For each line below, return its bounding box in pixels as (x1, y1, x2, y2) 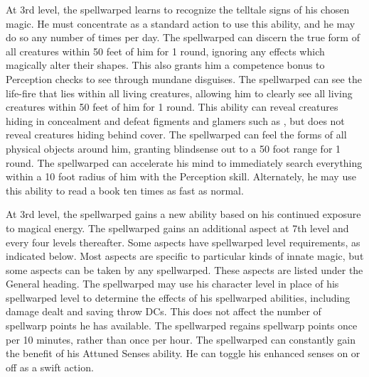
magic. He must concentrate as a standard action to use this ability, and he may (6, 16, 355, 31)
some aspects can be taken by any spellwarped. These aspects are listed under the (6, 262, 363, 277)
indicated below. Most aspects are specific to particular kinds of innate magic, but (6, 248, 364, 263)
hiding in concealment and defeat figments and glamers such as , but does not (6, 113, 345, 128)
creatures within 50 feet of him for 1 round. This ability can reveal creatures (6, 99, 338, 114)
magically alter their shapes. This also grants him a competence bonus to (6, 58, 325, 72)
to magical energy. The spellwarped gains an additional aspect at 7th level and (6, 220, 349, 235)
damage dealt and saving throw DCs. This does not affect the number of (6, 304, 321, 319)
